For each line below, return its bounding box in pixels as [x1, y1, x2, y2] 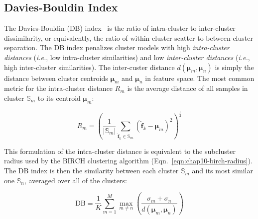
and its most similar [192, 165, 253, 176]
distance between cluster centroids [4, 73, 108, 83]
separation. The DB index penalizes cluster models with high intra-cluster [4, 42, 230, 53]
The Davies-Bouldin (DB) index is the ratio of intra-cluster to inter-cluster [4, 23, 236, 33]
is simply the [215, 62, 254, 72]
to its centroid [37, 92, 81, 103]
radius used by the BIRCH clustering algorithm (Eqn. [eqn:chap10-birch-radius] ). [4, 155, 253, 166]
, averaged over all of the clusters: [24, 175, 127, 185]
